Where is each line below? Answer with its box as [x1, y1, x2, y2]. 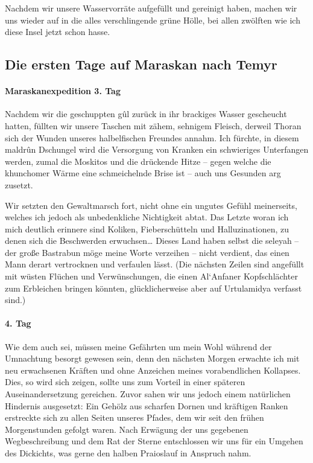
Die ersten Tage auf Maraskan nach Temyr [5, 55, 277, 74]
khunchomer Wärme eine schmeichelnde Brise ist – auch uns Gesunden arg [5, 167, 281, 179]
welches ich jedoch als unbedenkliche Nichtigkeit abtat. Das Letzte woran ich [5, 211, 289, 223]
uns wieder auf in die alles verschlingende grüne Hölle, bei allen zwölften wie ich [5, 13, 300, 26]
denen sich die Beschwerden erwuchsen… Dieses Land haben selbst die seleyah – [5, 234, 299, 247]
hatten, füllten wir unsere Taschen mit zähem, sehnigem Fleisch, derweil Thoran [5, 119, 302, 132]
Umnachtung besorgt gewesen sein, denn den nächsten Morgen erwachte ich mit [5, 352, 300, 365]
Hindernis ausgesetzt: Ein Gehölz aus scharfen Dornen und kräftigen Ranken [5, 399, 288, 412]
